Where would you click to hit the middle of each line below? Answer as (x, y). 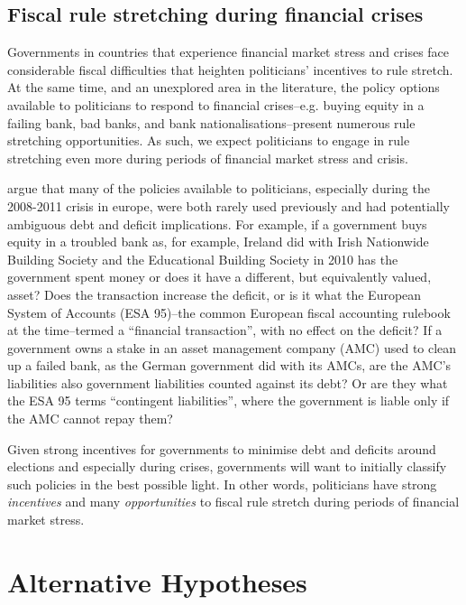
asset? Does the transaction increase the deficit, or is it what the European (215, 294)
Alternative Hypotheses (157, 581)
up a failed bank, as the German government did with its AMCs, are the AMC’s (229, 365)
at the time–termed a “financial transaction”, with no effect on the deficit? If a (225, 330)
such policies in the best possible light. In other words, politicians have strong (222, 484)
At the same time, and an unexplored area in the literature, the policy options (224, 87)
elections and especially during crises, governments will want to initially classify (227, 466)
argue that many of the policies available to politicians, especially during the (219, 188)
